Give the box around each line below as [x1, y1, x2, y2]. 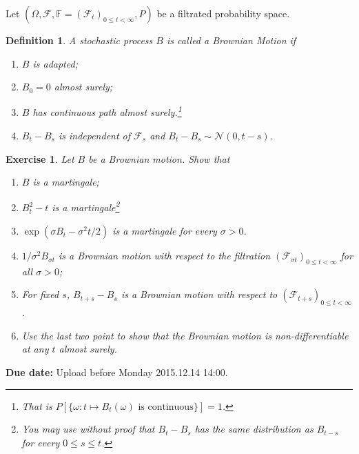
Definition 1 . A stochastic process [6, 33, 153, 47]
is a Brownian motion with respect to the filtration [59, 248, 271, 263]
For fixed [21, 287, 59, 302]
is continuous [138, 402, 194, 412]
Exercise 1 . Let [6, 151, 74, 166]
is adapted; [32, 56, 78, 70]
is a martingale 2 [52, 198, 120, 215]
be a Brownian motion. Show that [88, 151, 230, 166]
